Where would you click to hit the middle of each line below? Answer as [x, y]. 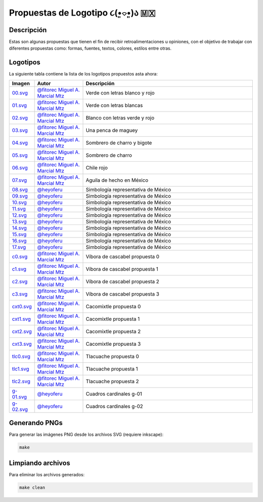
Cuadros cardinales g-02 [114, 406]
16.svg [19, 241]
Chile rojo [97, 167]
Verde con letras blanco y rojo [120, 93]
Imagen [21, 83]
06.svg [20, 167]
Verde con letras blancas [114, 105]
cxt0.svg [22, 306]
